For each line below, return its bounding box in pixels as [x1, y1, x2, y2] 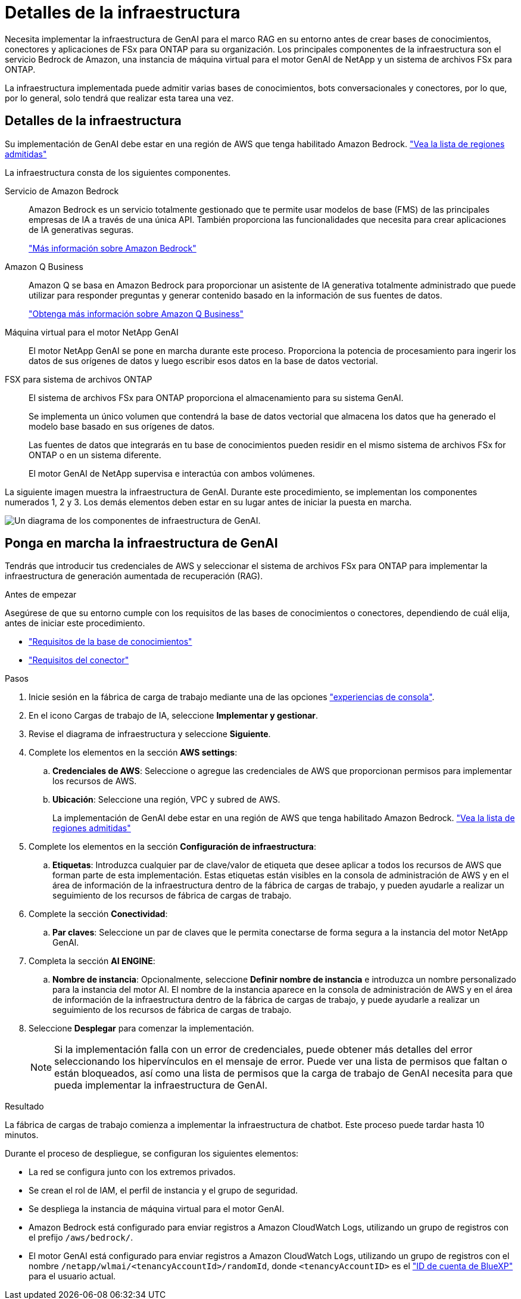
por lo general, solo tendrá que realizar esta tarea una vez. [5, 92, 234, 103]
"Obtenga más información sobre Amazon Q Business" [29, 308, 244, 319]
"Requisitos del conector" [29, 655, 129, 666]
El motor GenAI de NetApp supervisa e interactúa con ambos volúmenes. [29, 468, 315, 478]
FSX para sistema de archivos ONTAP [5, 374, 152, 384]
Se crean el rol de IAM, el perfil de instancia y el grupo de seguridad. [29, 1185, 298, 1196]
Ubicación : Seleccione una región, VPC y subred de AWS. [52, 794, 280, 805]
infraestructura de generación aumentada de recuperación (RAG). [5, 571, 263, 582]
